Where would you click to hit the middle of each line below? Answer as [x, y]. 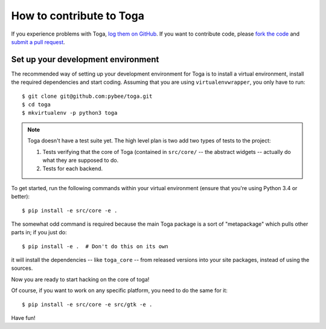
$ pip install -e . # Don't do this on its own [95, 246]
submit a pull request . [38, 42]
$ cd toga [36, 105]
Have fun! [23, 318]
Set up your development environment [85, 59]
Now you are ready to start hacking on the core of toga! [80, 279]
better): [21, 197]
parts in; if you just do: [39, 232]
